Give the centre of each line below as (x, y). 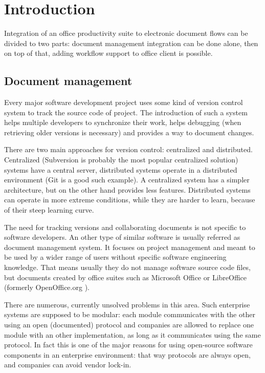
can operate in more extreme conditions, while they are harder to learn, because (130, 200)
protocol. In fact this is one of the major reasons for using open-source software (128, 345)
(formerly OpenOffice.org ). (47, 287)
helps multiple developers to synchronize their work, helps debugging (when (123, 122)
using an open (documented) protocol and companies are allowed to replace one (129, 324)
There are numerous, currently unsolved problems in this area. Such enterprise (127, 304)
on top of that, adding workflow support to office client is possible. (108, 53)
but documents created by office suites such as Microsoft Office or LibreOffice (126, 277)
